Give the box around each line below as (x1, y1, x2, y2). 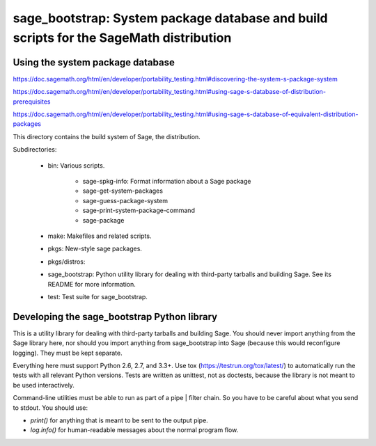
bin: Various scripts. (47, 161, 105, 170)
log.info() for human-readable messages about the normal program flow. (30, 426, 239, 434)
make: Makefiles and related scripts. (47, 232, 152, 240)
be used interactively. (13, 381, 75, 389)
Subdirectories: (13, 145, 57, 154)
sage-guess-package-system (82, 196, 169, 205)
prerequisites (13, 97, 51, 106)
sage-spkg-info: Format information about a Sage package (82, 177, 251, 185)
